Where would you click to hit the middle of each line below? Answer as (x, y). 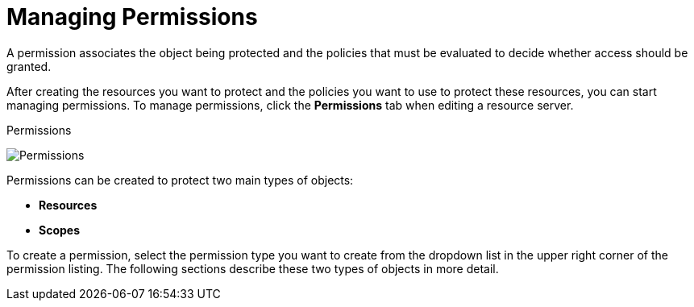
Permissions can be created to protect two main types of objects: (180, 180)
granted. (29, 66)
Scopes (59, 230)
